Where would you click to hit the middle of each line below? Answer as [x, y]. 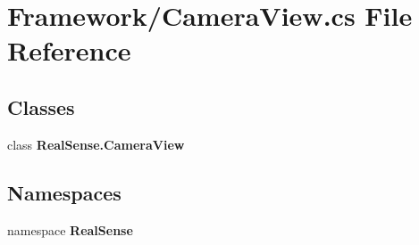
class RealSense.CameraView [96, 144]
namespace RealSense [70, 229]
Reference [69, 50]
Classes [41, 106]
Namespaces [64, 192]
